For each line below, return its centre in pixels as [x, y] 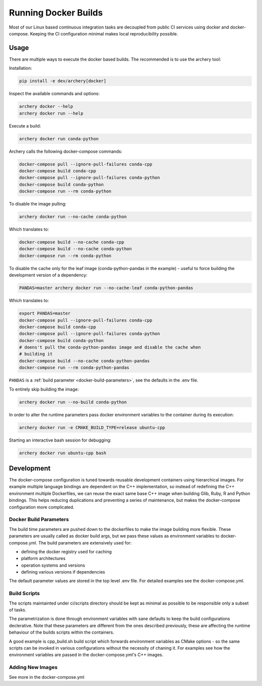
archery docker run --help [51, 113]
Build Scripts [24, 593]
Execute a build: [25, 126]
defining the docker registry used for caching [66, 551]
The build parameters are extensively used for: [85, 542]
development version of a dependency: [48, 275]
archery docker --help [46, 106]
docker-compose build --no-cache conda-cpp [72, 242]
